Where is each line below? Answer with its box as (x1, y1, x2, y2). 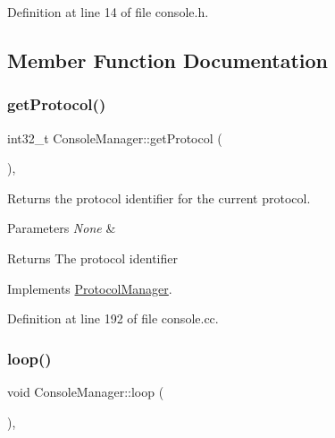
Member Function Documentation (7, 46, 329, 73)
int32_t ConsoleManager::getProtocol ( (7, 128, 222, 147)
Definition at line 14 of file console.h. (7, 3, 209, 21)
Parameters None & (7, 219, 116, 237)
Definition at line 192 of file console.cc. (7, 309, 219, 328)
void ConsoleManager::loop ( (7, 382, 164, 400)
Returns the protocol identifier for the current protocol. (7, 188, 311, 207)
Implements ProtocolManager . (7, 279, 172, 297)
